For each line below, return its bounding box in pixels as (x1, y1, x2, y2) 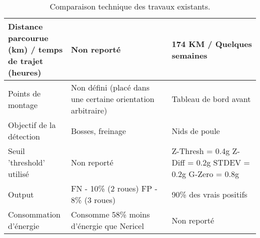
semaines (171, 49, 207, 61)
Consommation (8, 208, 60, 220)
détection (8, 130, 40, 142)
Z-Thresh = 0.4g (171, 145, 230, 156)
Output (8, 188, 34, 200)
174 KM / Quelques (171, 37, 252, 49)
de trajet (8, 55, 43, 66)
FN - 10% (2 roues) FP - (71, 182, 157, 194)
